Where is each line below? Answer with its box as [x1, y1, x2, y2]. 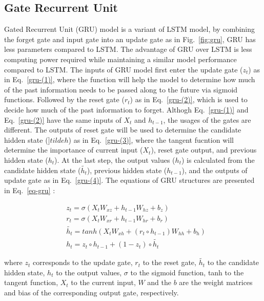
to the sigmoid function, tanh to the [130, 267, 244, 277]
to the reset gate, [143, 257, 196, 268]
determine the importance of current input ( [4, 144, 143, 155]
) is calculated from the [181, 154, 255, 165]
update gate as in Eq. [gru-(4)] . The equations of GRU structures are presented [4, 175, 255, 185]
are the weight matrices [179, 277, 253, 288]
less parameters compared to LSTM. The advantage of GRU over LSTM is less [4, 44, 252, 54]
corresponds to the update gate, [32, 257, 133, 268]
